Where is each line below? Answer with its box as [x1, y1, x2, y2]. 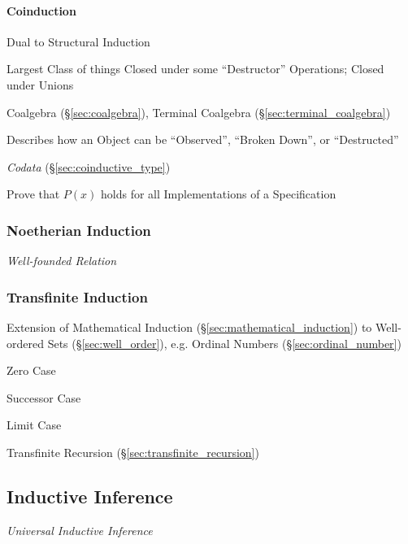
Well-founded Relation [7, 252, 117, 269]
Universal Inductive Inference [7, 521, 153, 538]
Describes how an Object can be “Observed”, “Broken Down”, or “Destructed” [7, 131, 399, 148]
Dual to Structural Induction [7, 33, 150, 50]
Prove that [7, 185, 60, 202]
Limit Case [7, 416, 62, 433]
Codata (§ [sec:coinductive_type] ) [7, 158, 171, 175]
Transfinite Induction [7, 286, 148, 307]
